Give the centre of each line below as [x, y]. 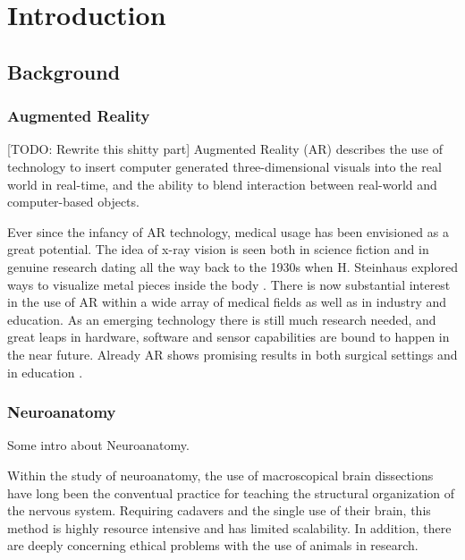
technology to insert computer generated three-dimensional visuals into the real [224, 166]
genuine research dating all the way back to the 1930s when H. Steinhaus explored [232, 266]
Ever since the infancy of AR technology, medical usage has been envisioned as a [228, 231]
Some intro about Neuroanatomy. [98, 445]
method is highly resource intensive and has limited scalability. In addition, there [229, 527]
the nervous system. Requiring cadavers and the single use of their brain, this [219, 510]
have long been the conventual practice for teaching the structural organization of [231, 492]
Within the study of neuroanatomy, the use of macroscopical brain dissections [220, 475]
